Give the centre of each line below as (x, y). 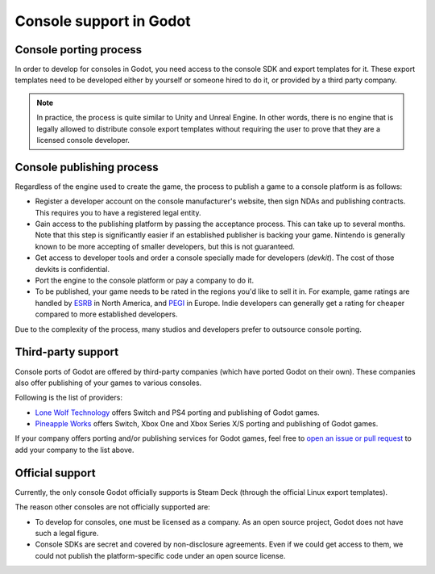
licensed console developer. (83, 140)
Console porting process (79, 50)
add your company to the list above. (75, 450)
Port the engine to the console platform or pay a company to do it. (144, 281)
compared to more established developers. (106, 314)
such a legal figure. (67, 533)
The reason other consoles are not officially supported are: (113, 507)
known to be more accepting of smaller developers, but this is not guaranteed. (165, 246)
